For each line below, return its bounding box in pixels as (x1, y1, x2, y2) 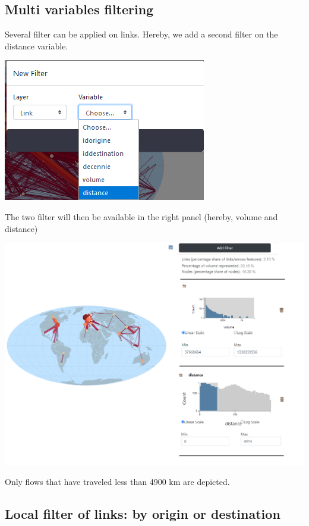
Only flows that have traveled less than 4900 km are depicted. (5, 475, 230, 488)
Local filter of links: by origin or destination (5, 505, 280, 523)
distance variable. (5, 39, 68, 52)
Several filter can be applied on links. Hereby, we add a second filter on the (5, 28, 278, 40)
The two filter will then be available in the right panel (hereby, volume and (5, 210, 278, 223)
